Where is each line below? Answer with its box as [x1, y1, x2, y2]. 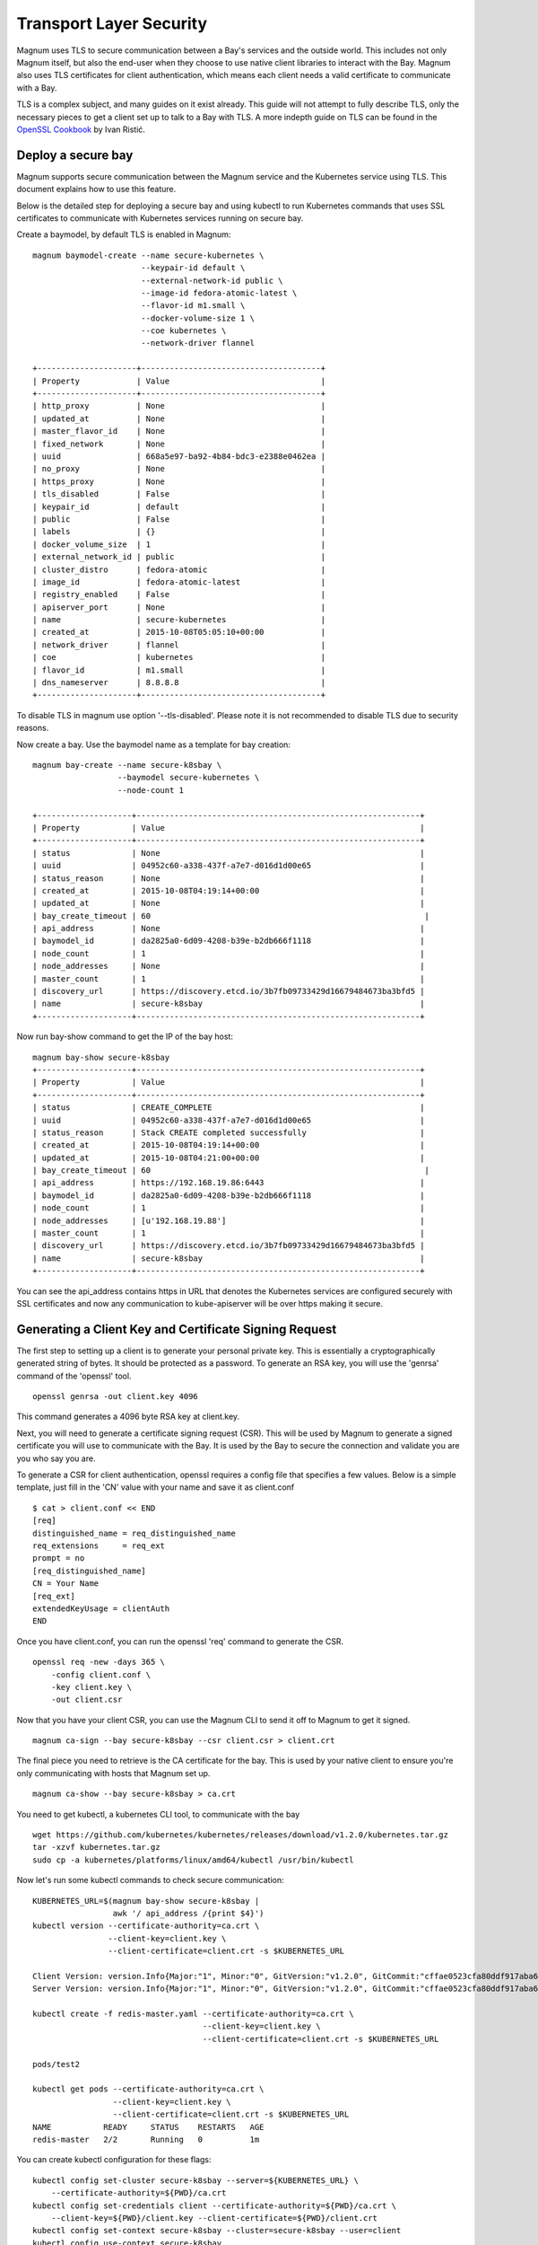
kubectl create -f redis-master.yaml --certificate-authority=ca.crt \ [32, 2009, 354, 2020]
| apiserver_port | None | [32, 602, 326, 612]
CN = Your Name [32, 1579, 100, 1589]
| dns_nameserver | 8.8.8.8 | [32, 678, 326, 688]
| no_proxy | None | [32, 463, 326, 474]
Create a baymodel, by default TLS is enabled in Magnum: [16, 229, 231, 240]
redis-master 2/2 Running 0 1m [32, 2135, 260, 2144]
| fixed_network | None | [32, 438, 326, 449]
